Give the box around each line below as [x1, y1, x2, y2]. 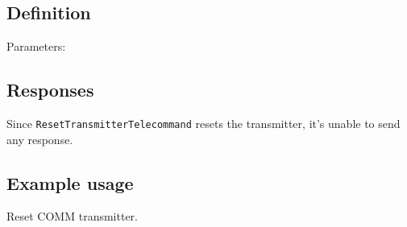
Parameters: [6, 38, 66, 55]
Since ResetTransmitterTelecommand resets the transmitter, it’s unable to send [6, 115, 401, 131]
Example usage [6, 170, 134, 195]
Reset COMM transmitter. [6, 208, 138, 225]
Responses [6, 77, 94, 102]
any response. [6, 130, 73, 147]
